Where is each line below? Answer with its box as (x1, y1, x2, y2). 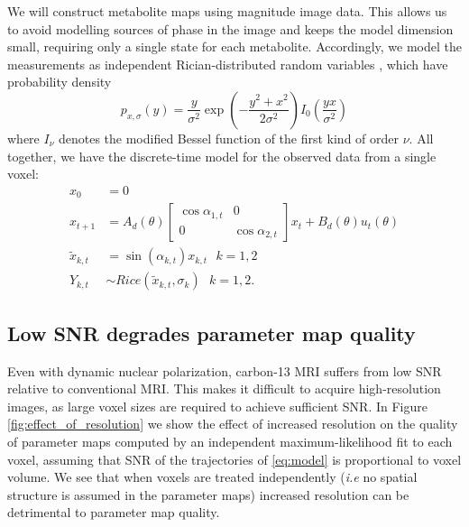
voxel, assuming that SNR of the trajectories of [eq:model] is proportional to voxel (7, 449, 462, 468)
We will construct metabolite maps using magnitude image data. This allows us (7, 2, 447, 20)
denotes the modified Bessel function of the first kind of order (58, 128, 400, 147)
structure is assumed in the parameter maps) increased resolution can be (7, 485, 409, 504)
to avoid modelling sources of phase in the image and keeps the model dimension (7, 19, 454, 38)
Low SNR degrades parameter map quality (7, 319, 416, 347)
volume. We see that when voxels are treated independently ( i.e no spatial (7, 467, 418, 486)
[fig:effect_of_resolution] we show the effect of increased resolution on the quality (7, 414, 458, 433)
